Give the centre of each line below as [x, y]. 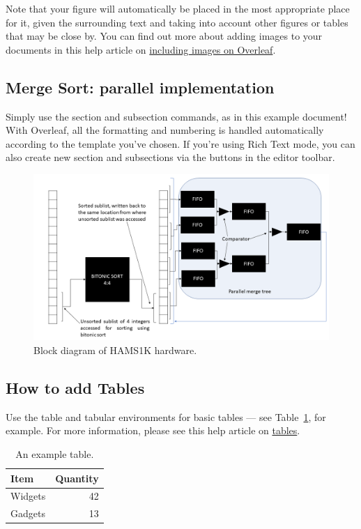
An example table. [55, 454]
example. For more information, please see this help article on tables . [153, 430]
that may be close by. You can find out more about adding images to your [164, 36]
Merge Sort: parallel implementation [140, 87]
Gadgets [28, 513]
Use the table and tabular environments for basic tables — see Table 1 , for [166, 416]
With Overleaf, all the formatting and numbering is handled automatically [165, 130]
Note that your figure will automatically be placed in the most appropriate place [178, 8]
